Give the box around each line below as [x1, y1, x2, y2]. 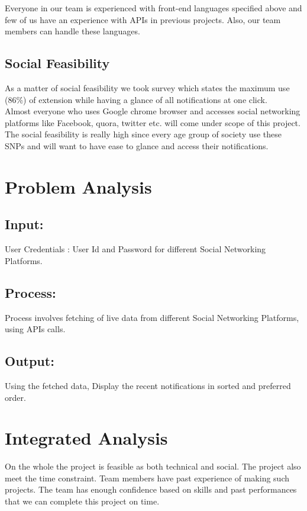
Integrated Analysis [5, 426, 168, 450]
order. [5, 391, 26, 403]
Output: [5, 352, 54, 370]
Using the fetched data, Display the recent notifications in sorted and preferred [5, 379, 291, 391]
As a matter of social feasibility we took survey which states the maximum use [5, 81, 290, 94]
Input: [5, 215, 44, 233]
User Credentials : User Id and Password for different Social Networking [5, 243, 266, 255]
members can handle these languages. [5, 25, 140, 37]
